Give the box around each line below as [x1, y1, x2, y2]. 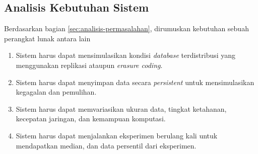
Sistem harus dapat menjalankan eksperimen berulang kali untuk [16, 130, 218, 140]
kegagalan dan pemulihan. [16, 87, 97, 97]
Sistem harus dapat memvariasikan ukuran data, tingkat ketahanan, [16, 103, 227, 114]
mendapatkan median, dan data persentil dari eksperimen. [16, 140, 197, 150]
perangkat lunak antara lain [4, 33, 91, 43]
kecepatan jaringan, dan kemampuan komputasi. [16, 113, 166, 124]
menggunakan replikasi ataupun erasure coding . [16, 59, 163, 70]
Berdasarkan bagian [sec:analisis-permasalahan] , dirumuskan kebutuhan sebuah [4, 23, 249, 34]
